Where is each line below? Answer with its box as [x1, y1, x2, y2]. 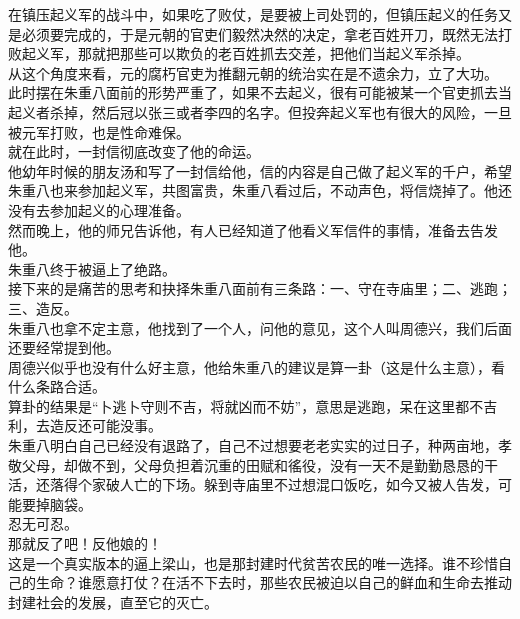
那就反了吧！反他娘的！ [8, 533, 162, 554]
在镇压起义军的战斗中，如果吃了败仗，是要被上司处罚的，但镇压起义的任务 [8, 4, 498, 24]
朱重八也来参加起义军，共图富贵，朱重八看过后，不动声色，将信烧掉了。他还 [8, 180, 512, 201]
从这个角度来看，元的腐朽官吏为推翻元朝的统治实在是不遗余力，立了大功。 [8, 62, 498, 83]
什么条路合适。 [8, 376, 106, 397]
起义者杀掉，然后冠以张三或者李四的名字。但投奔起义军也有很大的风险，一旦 [8, 101, 512, 122]
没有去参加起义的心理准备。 [8, 199, 190, 220]
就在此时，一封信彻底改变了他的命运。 [8, 141, 260, 162]
